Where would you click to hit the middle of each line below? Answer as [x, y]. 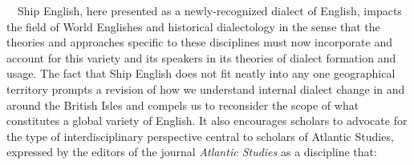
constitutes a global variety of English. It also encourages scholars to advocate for [207, 121]
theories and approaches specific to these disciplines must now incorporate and [199, 42]
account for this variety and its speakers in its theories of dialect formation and [201, 57]
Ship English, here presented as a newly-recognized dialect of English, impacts [209, 10]
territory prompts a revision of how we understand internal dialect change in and [206, 89]
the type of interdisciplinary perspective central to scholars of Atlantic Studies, [200, 136]
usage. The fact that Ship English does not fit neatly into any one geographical [201, 73]
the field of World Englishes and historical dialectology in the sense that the [193, 26]
